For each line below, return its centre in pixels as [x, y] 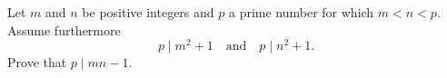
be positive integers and [148, 12]
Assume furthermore [64, 29]
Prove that [37, 62]
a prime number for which [301, 12]
